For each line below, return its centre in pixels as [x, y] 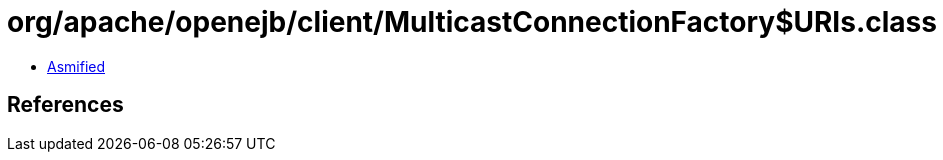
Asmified [76, 66]
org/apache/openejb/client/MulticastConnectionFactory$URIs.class [472, 22]
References [65, 105]
